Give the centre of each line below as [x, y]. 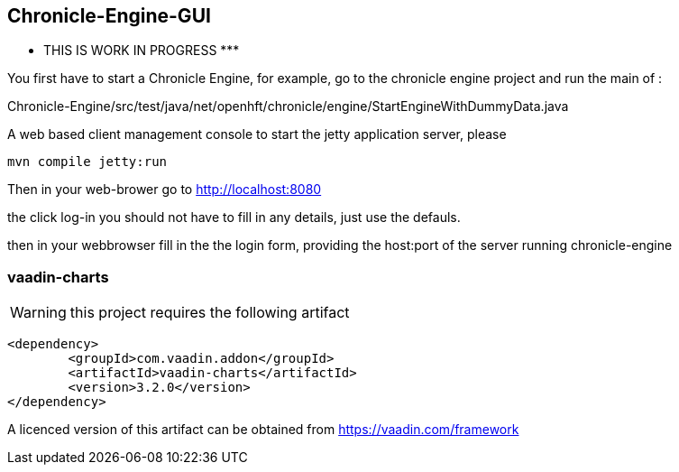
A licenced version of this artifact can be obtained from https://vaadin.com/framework [263, 430]
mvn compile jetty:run [87, 162]
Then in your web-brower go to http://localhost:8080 [165, 190]
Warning [38, 313]
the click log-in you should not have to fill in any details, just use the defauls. [234, 217]
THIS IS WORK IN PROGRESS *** [142, 51]
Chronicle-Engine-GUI [109, 16]
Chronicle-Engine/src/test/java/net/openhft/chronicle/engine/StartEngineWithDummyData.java [288, 106]
